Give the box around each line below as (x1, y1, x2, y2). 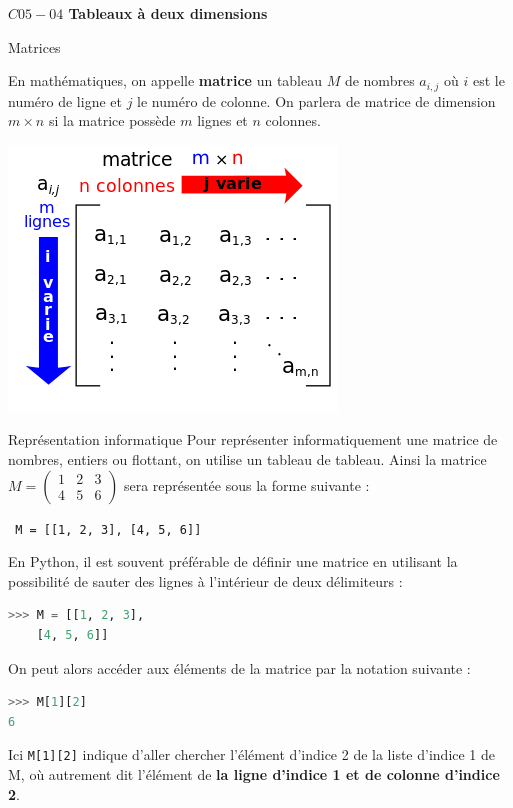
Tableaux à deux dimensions (68, 3, 268, 23)
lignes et (197, 110, 248, 131)
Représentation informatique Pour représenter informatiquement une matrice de (8, 429, 498, 450)
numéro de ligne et (8, 90, 122, 111)
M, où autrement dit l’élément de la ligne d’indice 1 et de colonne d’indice (8, 764, 500, 785)
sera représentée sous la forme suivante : (123, 474, 370, 495)
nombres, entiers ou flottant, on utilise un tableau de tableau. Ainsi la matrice (8, 449, 487, 470)
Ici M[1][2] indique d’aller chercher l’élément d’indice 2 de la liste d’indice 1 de (8, 744, 496, 765)
